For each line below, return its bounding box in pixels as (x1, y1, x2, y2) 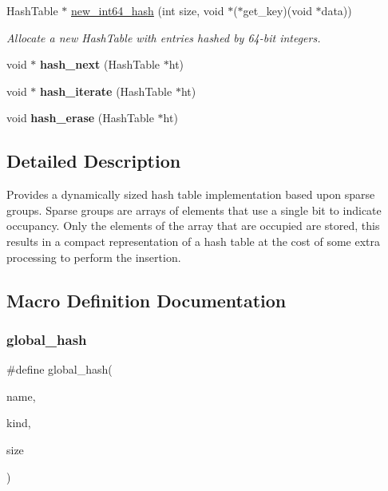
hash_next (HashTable (40, 56, 160, 73)
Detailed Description (6, 148, 181, 173)
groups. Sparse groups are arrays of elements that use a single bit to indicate (6, 201, 382, 218)
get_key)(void (243, 2, 312, 18)
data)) (321, 2, 352, 18)
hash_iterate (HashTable (40, 82, 172, 99)
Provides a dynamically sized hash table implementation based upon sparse (6, 186, 375, 203)
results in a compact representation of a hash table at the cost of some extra (6, 232, 381, 249)
